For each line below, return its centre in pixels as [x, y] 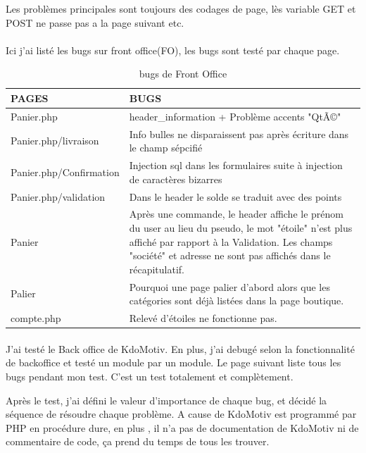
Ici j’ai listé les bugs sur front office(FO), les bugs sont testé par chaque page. [173, 50]
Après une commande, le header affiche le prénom [236, 214]
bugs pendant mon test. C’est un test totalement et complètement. [150, 376]
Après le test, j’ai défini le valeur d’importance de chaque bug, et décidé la [166, 400]
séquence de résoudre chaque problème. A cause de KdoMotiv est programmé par [181, 414]
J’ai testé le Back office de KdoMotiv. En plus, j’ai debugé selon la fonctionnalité [180, 348]
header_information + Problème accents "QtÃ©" [235, 116]
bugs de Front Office [183, 74]
